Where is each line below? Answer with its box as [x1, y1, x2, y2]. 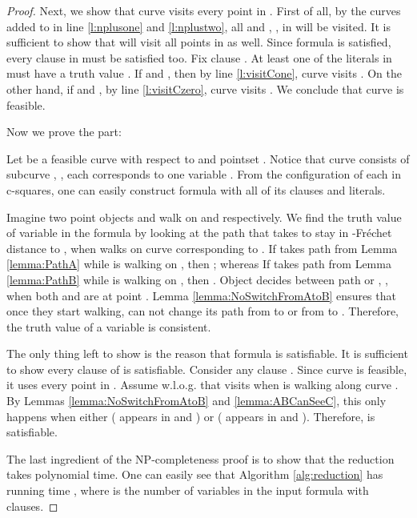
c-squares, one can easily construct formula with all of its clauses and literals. [6, 181, 386, 198]
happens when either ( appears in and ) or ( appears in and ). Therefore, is [6, 408, 375, 424]
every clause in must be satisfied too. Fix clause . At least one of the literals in [6, 49, 392, 66]
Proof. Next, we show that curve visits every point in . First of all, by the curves [6, 2, 401, 18]
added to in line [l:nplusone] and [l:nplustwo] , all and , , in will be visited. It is [6, 18, 391, 34]
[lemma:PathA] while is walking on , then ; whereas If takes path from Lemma [6, 255, 391, 272]
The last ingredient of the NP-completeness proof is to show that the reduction [6, 450, 395, 467]
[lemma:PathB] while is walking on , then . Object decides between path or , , [6, 271, 388, 287]
